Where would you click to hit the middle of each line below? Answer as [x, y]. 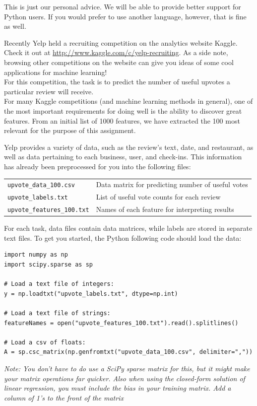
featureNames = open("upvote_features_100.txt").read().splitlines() [121, 323]
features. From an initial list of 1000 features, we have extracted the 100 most [122, 120]
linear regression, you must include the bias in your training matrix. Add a [118, 388]
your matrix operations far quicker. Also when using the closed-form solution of [125, 378]
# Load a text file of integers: [59, 284]
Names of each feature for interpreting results [165, 209]
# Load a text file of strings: [57, 313]
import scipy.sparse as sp [48, 265]
